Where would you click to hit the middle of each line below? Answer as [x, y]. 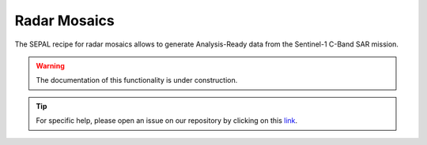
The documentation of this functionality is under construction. [137, 80]
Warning [50, 65]
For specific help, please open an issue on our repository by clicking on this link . [167, 121]
